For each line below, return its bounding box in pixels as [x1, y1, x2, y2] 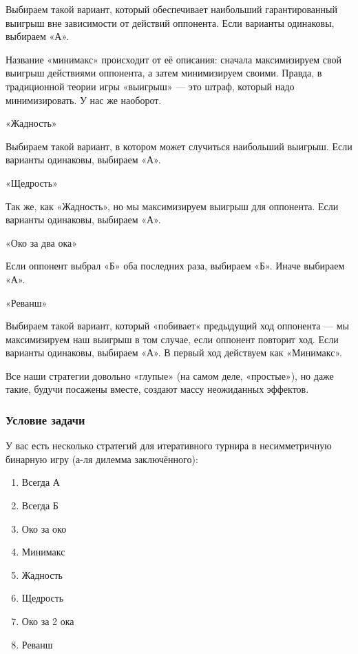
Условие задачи [6, 411, 85, 428]
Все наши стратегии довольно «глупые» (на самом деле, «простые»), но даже [6, 368, 334, 382]
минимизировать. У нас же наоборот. [6, 92, 162, 107]
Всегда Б [21, 498, 59, 513]
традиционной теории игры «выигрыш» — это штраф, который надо [6, 79, 295, 93]
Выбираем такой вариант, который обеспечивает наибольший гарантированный [6, 2, 337, 16]
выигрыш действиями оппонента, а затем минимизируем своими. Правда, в [6, 65, 322, 80]
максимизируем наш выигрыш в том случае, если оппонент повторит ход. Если [6, 331, 339, 346]
